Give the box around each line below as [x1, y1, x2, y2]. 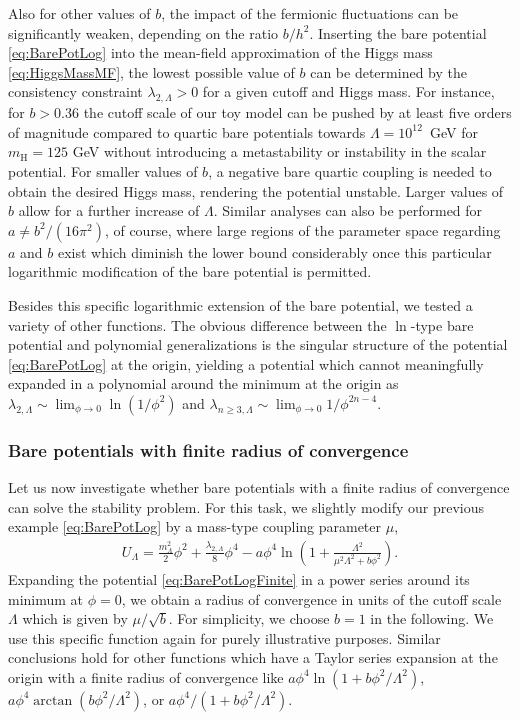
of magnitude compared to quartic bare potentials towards [8, 121, 366, 142]
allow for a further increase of [18, 200, 200, 221]
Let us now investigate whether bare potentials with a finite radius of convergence [8, 477, 510, 498]
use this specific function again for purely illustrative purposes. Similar [8, 627, 441, 648]
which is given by [22, 608, 128, 629]
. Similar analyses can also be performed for [213, 200, 483, 221]
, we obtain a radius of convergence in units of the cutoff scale [121, 588, 502, 609]
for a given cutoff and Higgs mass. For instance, [202, 81, 495, 102]
